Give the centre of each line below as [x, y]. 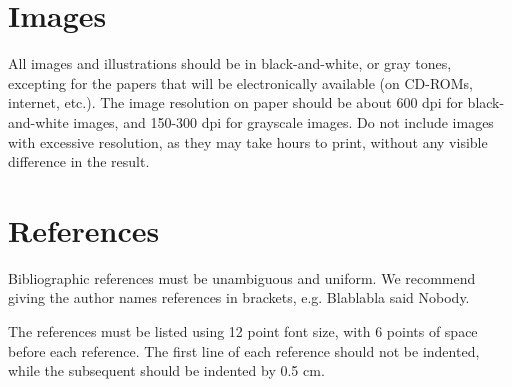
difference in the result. [79, 161]
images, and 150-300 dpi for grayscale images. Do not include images [283, 121]
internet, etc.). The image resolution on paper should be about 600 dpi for [235, 102]
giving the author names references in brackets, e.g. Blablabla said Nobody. [239, 297]
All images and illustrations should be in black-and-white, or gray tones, [230, 63]
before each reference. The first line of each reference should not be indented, [244, 350]
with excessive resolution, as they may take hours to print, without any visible [248, 141]
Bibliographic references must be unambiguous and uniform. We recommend [242, 277]
